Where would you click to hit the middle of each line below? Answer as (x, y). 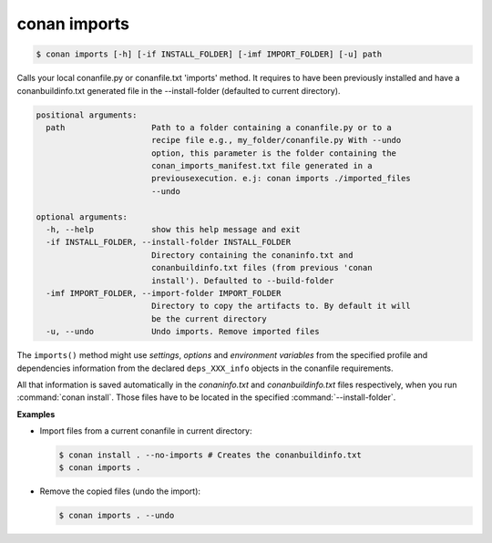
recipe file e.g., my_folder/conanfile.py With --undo (276, 140)
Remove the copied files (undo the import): (120, 491)
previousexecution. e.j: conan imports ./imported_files (281, 179)
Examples (36, 414)
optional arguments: (82, 217)
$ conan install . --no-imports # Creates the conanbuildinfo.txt (210, 455)
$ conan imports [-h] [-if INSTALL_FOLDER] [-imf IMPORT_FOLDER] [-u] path (209, 54)
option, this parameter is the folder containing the (273, 153)
